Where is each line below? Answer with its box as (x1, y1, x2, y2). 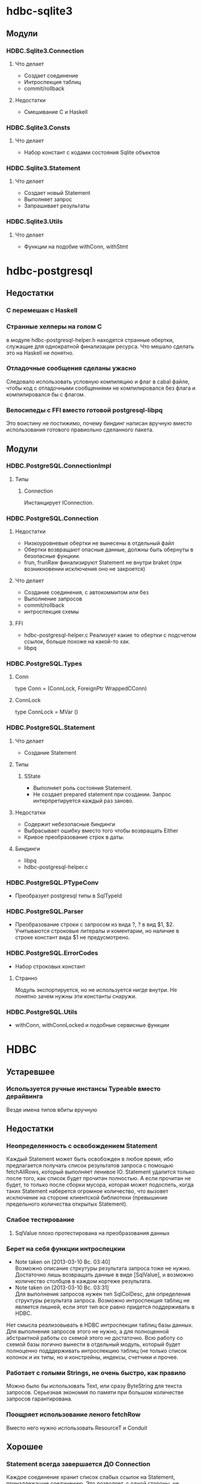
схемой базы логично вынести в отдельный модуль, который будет (6, 1341, 181, 1348)
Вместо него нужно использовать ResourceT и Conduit (6, 1424, 148, 1431)
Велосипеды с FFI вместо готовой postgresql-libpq (6, 405, 163, 414)
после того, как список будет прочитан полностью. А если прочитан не (6, 1175, 191, 1182)
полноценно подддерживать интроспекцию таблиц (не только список (6, 1347, 187, 1354)
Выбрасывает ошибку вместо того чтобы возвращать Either (24, 827, 179, 834)
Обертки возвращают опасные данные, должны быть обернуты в (24, 546, 194, 553)
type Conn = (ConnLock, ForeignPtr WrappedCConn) (14, 685, 147, 692)
